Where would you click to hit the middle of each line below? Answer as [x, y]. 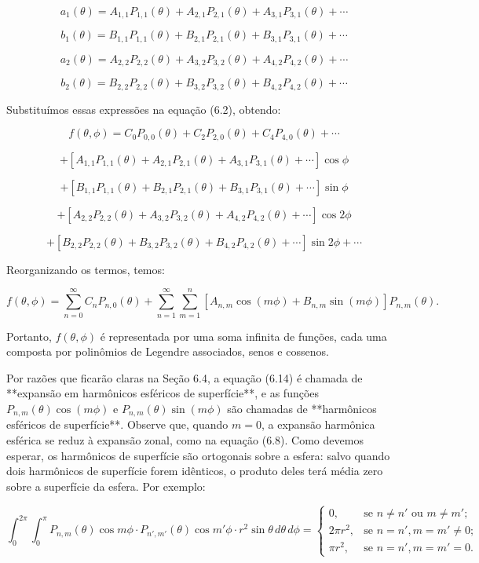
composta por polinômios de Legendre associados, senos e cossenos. [168, 351]
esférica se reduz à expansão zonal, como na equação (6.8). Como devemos [185, 440]
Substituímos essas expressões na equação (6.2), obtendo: [144, 109]
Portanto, [29, 336]
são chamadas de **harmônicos [302, 408]
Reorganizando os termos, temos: [86, 269]
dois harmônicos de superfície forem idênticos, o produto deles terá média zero [195, 471]
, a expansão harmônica [318, 424]
